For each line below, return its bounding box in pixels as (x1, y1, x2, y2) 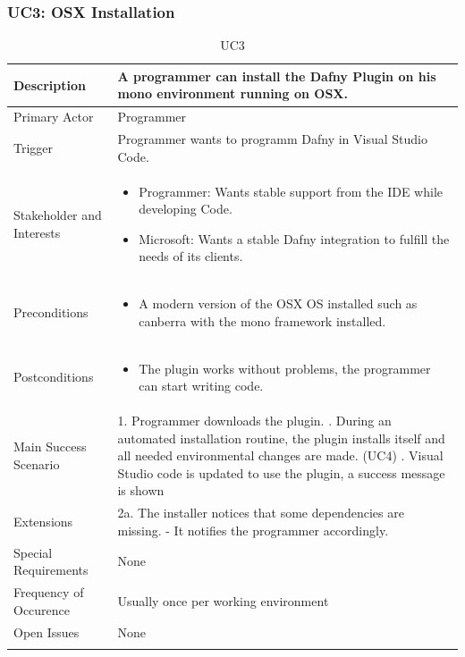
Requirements (13, 560, 89, 579)
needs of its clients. (139, 247, 243, 265)
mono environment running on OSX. (117, 84, 348, 103)
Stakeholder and (13, 206, 102, 224)
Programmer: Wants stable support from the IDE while (139, 181, 444, 200)
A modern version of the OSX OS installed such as (139, 294, 418, 313)
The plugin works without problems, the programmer (139, 358, 431, 377)
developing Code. (139, 199, 232, 218)
